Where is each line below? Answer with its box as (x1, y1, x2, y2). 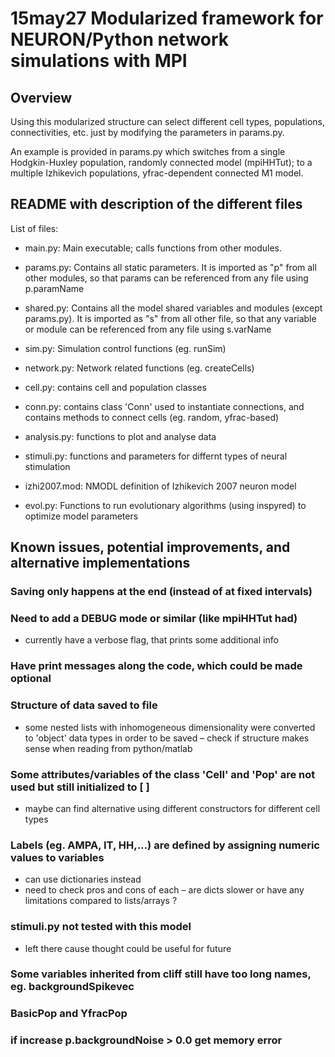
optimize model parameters (24, 510, 139, 522)
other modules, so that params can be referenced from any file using (24, 272, 309, 284)
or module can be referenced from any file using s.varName (24, 323, 272, 335)
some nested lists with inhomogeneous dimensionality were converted (24, 721, 316, 733)
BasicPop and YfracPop (10, 1007, 128, 1021)
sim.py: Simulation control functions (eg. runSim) (24, 342, 227, 354)
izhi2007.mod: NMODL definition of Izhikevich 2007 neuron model (24, 480, 297, 492)
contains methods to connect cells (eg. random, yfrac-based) (24, 411, 280, 423)
